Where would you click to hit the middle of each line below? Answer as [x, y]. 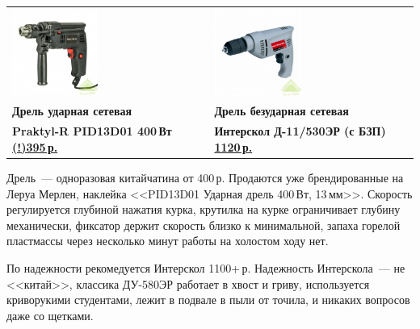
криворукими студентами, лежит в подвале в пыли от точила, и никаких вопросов [208, 300]
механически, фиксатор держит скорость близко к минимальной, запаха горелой [204, 225]
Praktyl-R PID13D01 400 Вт [92, 131]
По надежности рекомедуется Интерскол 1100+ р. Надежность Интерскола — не [206, 267]
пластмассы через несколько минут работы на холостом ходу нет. [168, 241]
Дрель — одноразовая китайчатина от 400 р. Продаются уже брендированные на [205, 177]
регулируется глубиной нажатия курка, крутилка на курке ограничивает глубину [204, 209]
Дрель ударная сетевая [72, 111]
